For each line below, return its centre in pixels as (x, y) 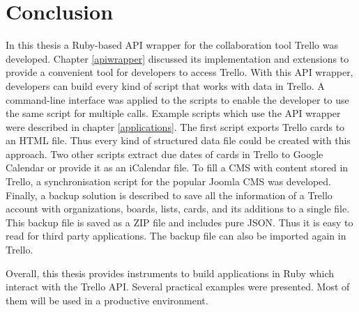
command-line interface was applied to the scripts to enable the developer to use (177, 99)
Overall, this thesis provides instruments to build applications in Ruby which (170, 273)
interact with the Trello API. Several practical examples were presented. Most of (178, 287)
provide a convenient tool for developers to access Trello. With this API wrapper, (179, 72)
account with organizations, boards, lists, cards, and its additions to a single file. (178, 209)
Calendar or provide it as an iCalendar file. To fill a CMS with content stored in (177, 167)
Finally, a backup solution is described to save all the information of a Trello (169, 195)
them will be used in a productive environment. (107, 300)
